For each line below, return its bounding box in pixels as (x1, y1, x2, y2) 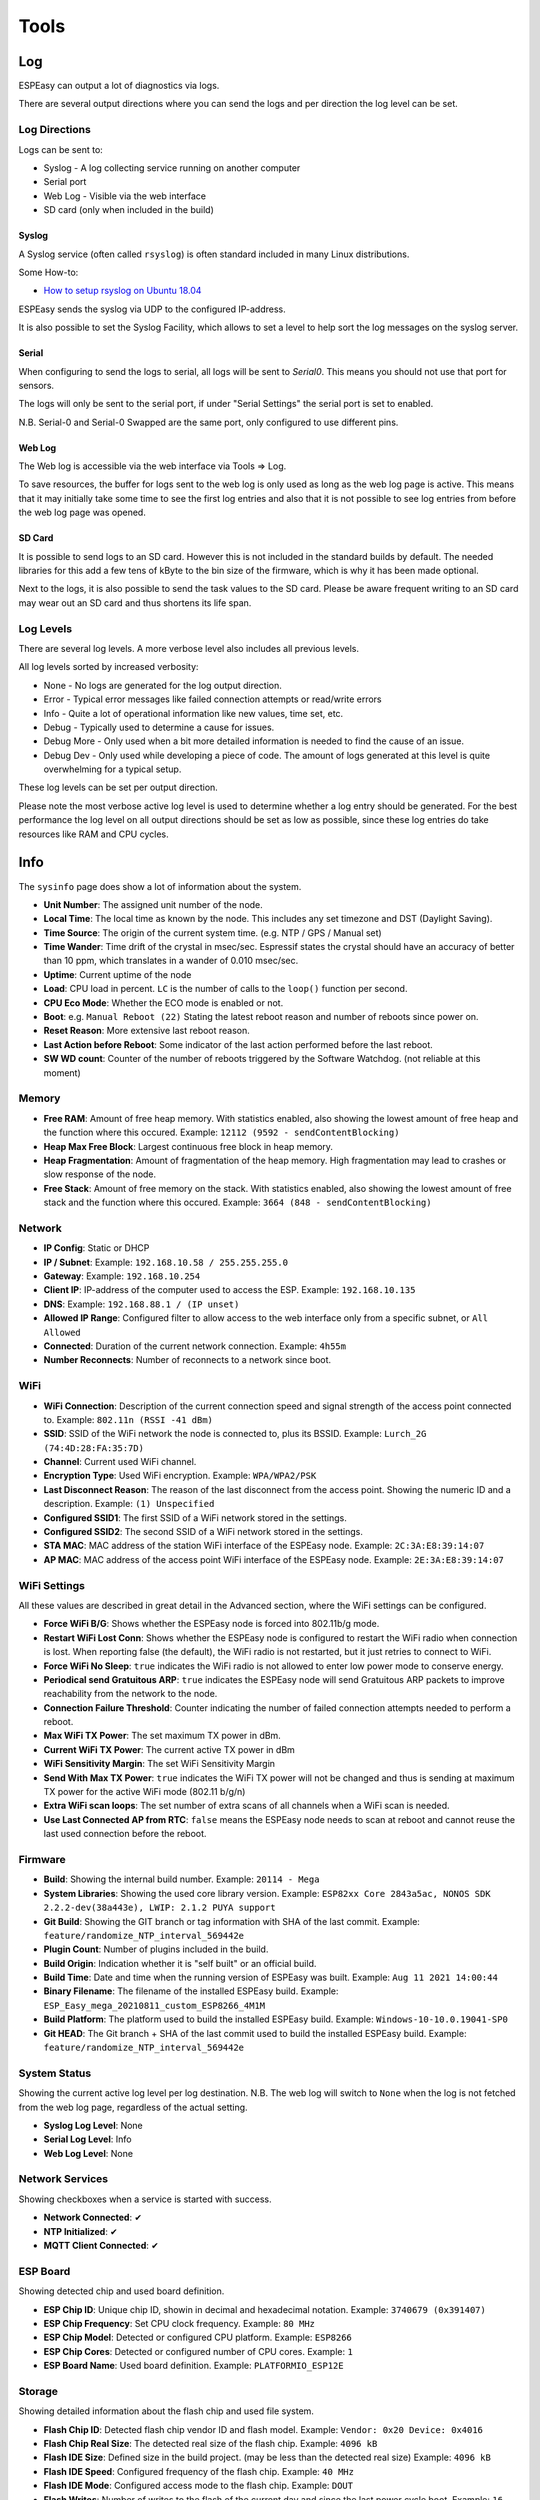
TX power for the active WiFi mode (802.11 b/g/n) (43, 1786, 246, 1798)
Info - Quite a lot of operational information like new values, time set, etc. (43, 707, 344, 719)
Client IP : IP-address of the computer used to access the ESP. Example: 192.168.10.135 (43, 1284, 416, 1296)
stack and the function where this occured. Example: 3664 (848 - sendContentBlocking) (43, 1196, 432, 1209)
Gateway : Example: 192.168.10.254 (43, 1270, 201, 1282)
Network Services (18, 2172, 109, 2186)
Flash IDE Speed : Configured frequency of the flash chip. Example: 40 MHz (43, 2465, 355, 2477)
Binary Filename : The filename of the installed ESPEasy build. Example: (43, 1985, 339, 1997)
